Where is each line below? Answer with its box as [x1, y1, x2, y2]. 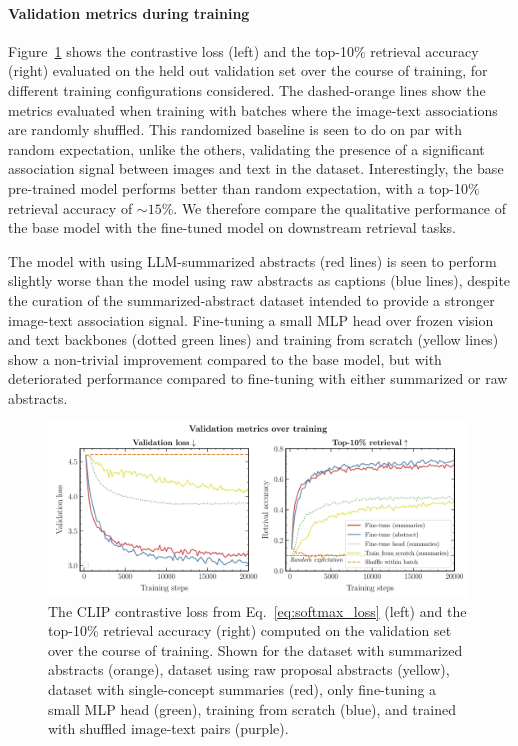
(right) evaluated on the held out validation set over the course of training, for [8, 60, 488, 81]
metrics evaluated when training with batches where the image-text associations [8, 99, 498, 120]
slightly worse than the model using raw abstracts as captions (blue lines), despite [8, 270, 511, 291]
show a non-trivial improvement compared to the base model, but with [8, 348, 442, 369]
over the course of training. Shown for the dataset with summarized [48, 639, 463, 660]
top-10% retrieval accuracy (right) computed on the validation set [48, 620, 452, 641]
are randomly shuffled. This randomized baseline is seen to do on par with [8, 119, 462, 140]
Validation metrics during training [8, 2, 250, 23]
